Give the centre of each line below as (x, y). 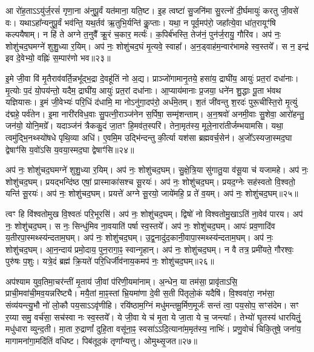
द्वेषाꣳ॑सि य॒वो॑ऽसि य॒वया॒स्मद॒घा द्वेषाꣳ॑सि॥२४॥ (70, 149)
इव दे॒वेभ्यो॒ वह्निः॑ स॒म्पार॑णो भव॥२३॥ (58, 58)
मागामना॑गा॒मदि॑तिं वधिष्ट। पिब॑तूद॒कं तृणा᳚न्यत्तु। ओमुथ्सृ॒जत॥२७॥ (101, 340)
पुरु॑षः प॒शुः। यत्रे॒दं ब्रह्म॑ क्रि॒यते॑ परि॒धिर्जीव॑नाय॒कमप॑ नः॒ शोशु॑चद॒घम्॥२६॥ (110, 261)
